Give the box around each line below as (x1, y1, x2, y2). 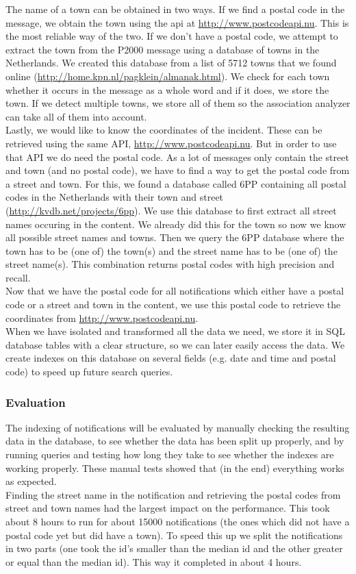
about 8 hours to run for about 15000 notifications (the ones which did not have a (5, 514, 350, 528)
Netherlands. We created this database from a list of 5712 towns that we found (5, 55, 337, 70)
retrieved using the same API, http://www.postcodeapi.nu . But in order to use (5, 136, 337, 150)
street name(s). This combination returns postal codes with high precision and (5, 257, 335, 271)
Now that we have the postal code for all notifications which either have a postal (5, 284, 344, 298)
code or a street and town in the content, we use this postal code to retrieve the (5, 297, 341, 312)
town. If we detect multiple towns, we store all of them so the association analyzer (5, 96, 351, 110)
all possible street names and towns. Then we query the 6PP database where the (5, 230, 344, 245)
